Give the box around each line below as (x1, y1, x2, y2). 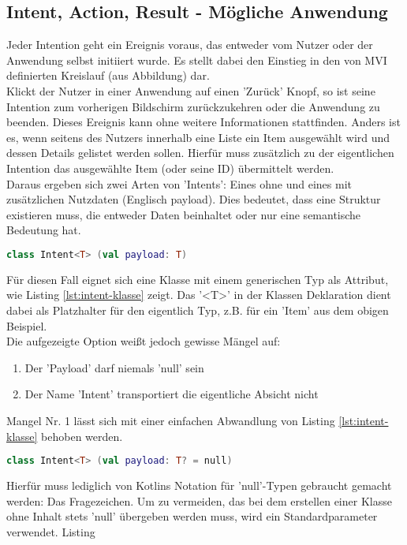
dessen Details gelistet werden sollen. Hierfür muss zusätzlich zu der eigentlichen (6, 144, 394, 161)
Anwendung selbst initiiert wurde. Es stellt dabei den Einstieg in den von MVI (6, 51, 387, 68)
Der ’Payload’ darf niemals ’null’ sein (24, 359, 204, 375)
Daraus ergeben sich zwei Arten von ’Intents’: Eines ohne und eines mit (6, 175, 352, 192)
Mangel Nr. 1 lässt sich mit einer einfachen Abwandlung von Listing (6, 412, 335, 428)
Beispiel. (6, 317, 47, 334)
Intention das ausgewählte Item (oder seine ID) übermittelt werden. (6, 159, 334, 176)
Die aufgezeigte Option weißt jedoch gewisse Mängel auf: (6, 333, 281, 349)
